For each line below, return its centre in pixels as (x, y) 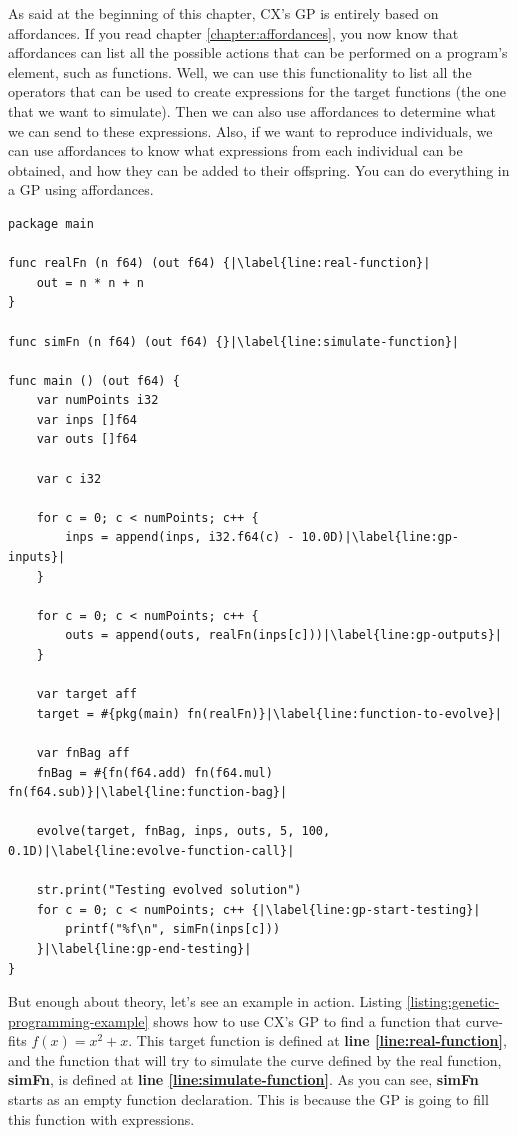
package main (51, 223)
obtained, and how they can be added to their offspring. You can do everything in (259, 169)
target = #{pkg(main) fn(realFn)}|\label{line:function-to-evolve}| (269, 713)
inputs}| (37, 557)
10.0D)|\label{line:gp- (380, 537)
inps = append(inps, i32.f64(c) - (180, 537)
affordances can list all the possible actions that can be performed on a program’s (258, 52)
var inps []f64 (86, 419)
